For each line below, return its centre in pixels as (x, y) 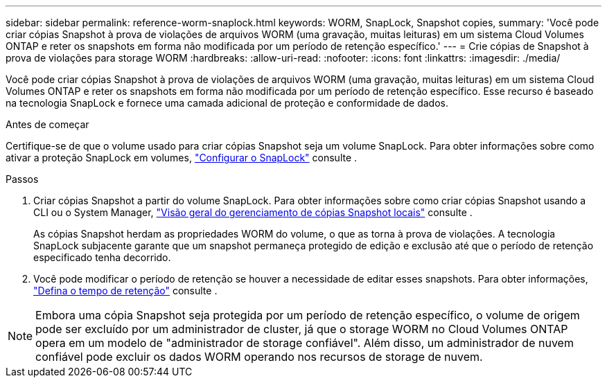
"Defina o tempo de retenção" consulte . (125, 291)
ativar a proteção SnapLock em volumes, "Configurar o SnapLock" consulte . (182, 158)
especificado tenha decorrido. (102, 257)
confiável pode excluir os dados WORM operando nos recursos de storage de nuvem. (259, 357)
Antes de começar (47, 124)
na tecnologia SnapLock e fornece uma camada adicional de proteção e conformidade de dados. (227, 103)
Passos (22, 179)
